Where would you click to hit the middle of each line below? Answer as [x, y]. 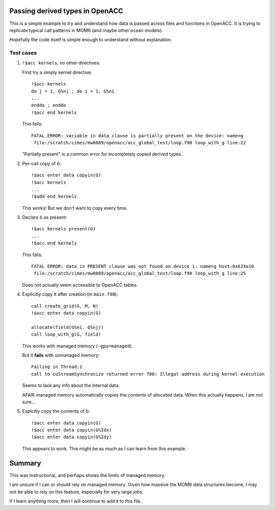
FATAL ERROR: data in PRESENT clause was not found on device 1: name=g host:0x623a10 [143, 266]
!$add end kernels [54, 197]
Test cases [23, 53]
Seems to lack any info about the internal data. [71, 385]
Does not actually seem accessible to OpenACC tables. [80, 285]
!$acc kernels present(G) [64, 229]
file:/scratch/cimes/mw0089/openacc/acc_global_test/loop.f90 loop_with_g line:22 [140, 143]
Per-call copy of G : [42, 163]
